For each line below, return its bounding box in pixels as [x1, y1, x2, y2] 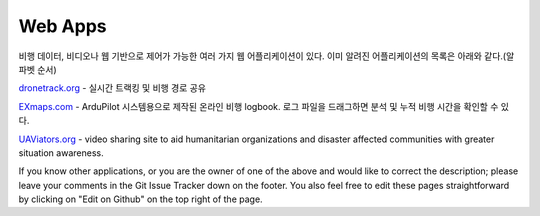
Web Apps [18, 15, 107, 37]
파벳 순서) [18, 63, 57, 75]
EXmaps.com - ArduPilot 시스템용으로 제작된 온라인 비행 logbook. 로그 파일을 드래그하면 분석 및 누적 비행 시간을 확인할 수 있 [18, 100, 510, 112]
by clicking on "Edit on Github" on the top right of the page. [18, 193, 264, 205]
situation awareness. [18, 146, 104, 159]
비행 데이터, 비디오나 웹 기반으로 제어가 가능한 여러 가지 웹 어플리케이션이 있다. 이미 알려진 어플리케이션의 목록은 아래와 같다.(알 [18, 50, 515, 62]
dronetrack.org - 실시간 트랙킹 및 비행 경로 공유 [18, 82, 207, 94]
